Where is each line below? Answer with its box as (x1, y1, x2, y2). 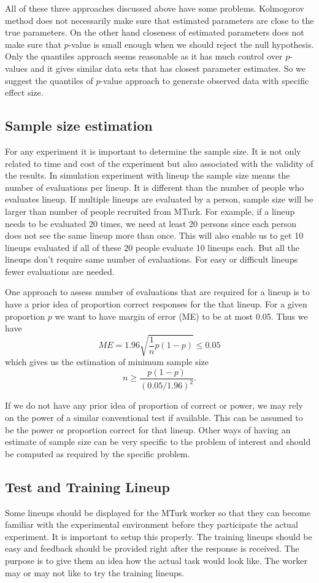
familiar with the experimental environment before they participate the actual (5, 518, 298, 531)
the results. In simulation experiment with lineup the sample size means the (5, 169, 290, 182)
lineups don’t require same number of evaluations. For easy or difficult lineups (5, 253, 298, 266)
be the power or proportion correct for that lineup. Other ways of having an (5, 423, 291, 436)
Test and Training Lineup (5, 477, 170, 496)
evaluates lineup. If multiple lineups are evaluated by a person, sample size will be (5, 193, 313, 206)
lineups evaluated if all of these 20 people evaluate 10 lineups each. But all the (5, 241, 299, 253)
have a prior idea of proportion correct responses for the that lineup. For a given (5, 298, 307, 311)
